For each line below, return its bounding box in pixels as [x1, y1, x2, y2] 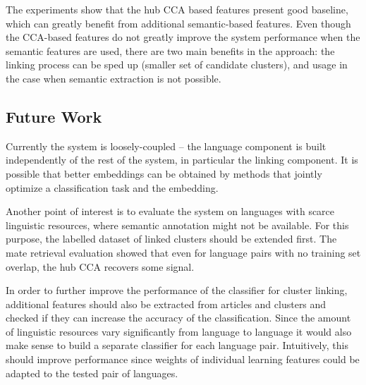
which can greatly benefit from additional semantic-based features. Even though [6, 16, 351, 30]
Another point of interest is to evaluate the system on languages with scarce [6, 204, 335, 219]
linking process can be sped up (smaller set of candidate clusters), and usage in [6, 57, 348, 72]
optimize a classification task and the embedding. [6, 180, 219, 195]
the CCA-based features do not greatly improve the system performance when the [6, 30, 360, 44]
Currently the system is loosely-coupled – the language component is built [6, 138, 327, 153]
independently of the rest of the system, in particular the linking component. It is [6, 152, 358, 167]
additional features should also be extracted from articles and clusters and [6, 296, 327, 311]
